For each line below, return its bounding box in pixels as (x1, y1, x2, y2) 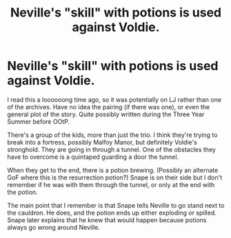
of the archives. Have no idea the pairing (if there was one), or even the (7, 102, 210, 111)
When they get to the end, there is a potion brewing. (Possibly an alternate (7, 166, 219, 174)
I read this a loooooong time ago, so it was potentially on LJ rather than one (7, 95, 222, 104)
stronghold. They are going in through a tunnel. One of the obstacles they (7, 145, 216, 153)
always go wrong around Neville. (7, 223, 101, 231)
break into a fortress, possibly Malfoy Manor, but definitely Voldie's (7, 138, 198, 146)
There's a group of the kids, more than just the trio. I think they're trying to (7, 131, 218, 139)
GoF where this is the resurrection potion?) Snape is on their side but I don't (7, 173, 223, 182)
